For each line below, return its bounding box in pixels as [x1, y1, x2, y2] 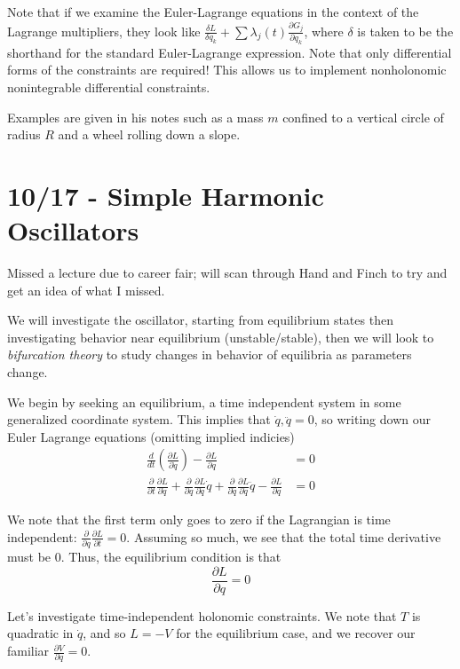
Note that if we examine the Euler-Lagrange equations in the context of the [7, 3, 419, 20]
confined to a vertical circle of [282, 107, 444, 126]
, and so [83, 624, 126, 642]
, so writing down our [313, 410, 431, 429]
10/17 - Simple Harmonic [7, 177, 324, 213]
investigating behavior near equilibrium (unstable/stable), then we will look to [7, 327, 434, 346]
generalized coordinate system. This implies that [7, 410, 271, 429]
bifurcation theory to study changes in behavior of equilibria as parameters [7, 345, 412, 364]
